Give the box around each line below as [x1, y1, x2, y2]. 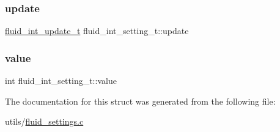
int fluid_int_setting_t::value [5, 74, 117, 87]
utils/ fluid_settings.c [5, 115, 84, 128]
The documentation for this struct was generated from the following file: [5, 94, 276, 107]
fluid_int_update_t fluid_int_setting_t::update [5, 24, 189, 37]
